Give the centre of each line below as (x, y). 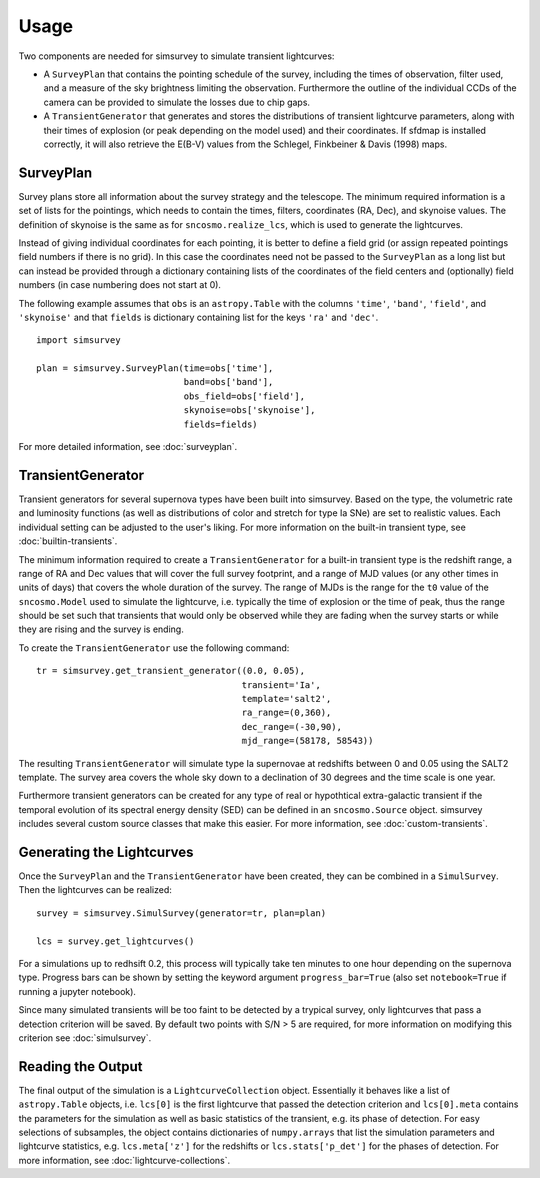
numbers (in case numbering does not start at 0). (120, 285)
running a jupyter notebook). (77, 991)
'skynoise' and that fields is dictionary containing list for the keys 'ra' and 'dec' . (198, 317)
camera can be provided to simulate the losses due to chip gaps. (176, 102)
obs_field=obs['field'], (244, 396)
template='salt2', (286, 699)
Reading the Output (80, 1066)
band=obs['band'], (228, 382)
